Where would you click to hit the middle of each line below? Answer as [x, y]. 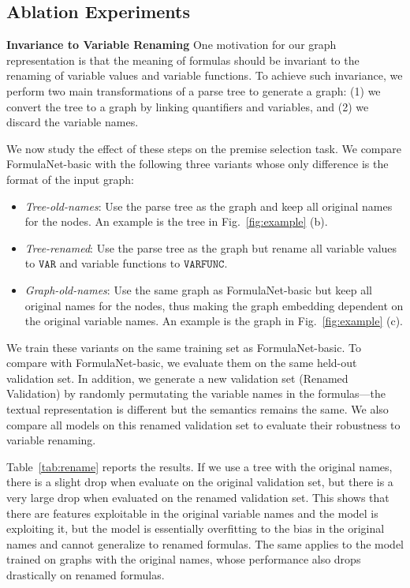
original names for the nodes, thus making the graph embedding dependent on [214, 305]
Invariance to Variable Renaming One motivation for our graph [171, 45]
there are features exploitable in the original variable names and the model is [192, 513]
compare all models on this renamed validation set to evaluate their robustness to [203, 424]
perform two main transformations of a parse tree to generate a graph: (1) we [194, 90]
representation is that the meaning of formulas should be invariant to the [183, 60]
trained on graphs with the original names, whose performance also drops [184, 559]
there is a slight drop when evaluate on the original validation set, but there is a [200, 482]
